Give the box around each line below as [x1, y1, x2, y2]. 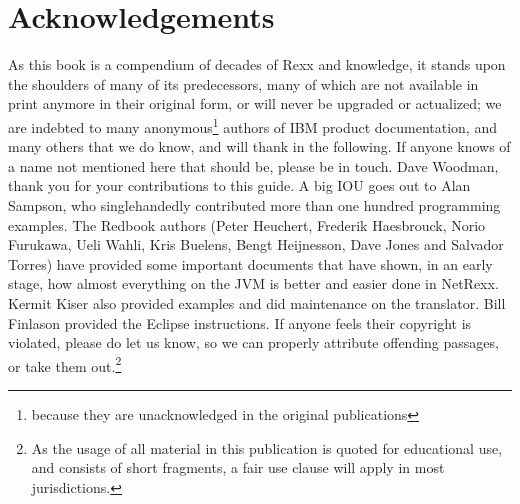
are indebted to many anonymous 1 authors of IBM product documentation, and [8, 113, 497, 137]
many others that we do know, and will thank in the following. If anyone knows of [8, 136, 511, 157]
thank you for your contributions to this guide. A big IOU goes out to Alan [8, 175, 471, 196]
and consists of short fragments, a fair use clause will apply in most [31, 457, 445, 478]
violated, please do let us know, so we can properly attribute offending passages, [8, 332, 499, 353]
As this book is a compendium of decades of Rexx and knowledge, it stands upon [8, 54, 506, 75]
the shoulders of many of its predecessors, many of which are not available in [8, 73, 479, 94]
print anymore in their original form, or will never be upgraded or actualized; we [8, 93, 502, 114]
